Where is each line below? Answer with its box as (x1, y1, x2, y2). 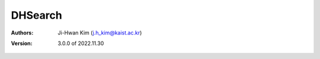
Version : (11, 40, 33, 47)
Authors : (11, 29, 34, 36)
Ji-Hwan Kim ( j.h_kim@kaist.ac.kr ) (57, 29, 142, 36)
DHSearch (11, 9, 62, 22)
